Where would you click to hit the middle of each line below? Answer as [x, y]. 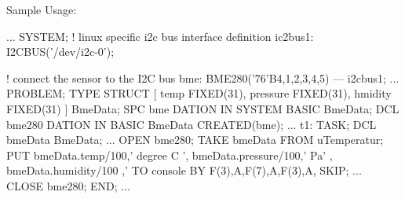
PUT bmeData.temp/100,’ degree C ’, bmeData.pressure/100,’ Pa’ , [170, 155]
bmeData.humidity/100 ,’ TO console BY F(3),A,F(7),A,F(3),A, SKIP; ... [184, 170]
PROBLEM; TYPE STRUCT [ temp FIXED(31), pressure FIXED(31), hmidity [199, 93]
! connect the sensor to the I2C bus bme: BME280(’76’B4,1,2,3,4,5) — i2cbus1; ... [203, 77]
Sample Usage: [42, 9]
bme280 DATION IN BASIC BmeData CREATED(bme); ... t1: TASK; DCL [192, 124]
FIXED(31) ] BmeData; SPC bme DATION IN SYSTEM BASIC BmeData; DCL [203, 108]
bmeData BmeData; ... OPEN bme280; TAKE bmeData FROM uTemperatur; [195, 140]
